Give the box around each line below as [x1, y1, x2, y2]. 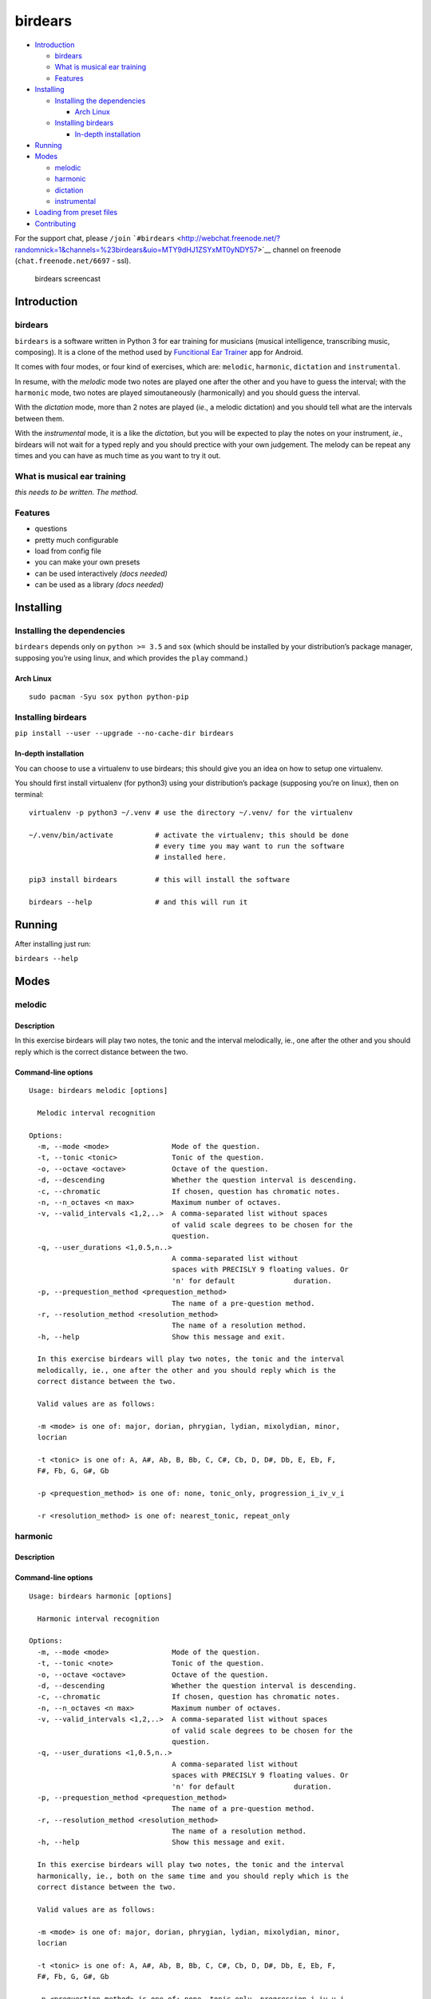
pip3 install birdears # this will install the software [29, 876, 291, 884]
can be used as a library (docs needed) [34, 580, 164, 589]
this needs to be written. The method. [14, 488, 139, 497]
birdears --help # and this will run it [29, 898, 248, 907]
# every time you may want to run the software [154, 842, 345, 851]
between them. [14, 413, 65, 423]
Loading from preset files [34, 208, 118, 217]
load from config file [34, 546, 101, 556]
